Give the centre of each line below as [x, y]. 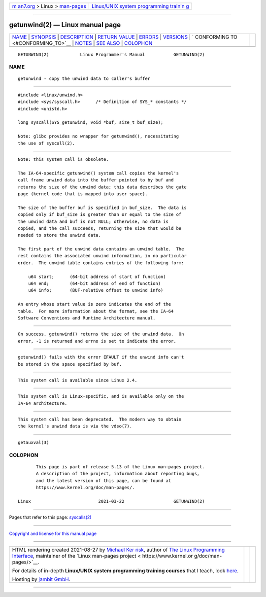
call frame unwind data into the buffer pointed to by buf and [96, 180]
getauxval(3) [33, 442]
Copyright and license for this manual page [53, 533]
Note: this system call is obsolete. [64, 159]
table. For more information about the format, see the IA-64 [96, 311]
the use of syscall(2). [47, 143]
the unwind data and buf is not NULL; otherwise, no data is [93, 221]
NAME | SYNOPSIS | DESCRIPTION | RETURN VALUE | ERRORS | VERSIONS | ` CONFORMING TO [125, 37]
